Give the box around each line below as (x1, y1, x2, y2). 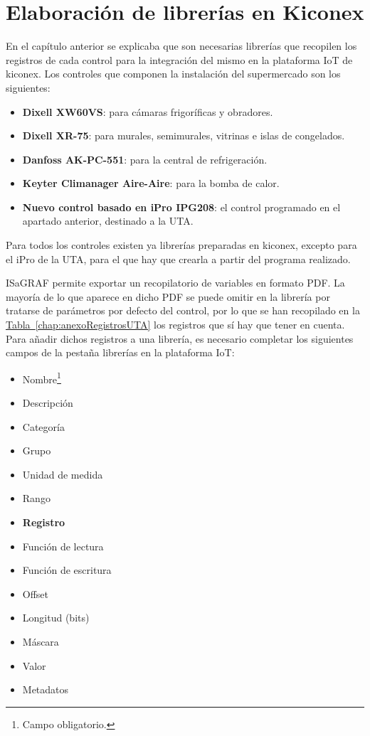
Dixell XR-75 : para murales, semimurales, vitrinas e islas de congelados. (22, 128, 345, 143)
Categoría (22, 419, 65, 434)
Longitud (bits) (22, 610, 90, 625)
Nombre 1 (22, 369, 61, 386)
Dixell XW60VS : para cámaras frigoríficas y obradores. (22, 104, 273, 119)
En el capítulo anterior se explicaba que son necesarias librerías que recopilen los (6, 38, 357, 53)
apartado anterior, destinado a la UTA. (22, 213, 194, 228)
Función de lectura (22, 538, 104, 553)
